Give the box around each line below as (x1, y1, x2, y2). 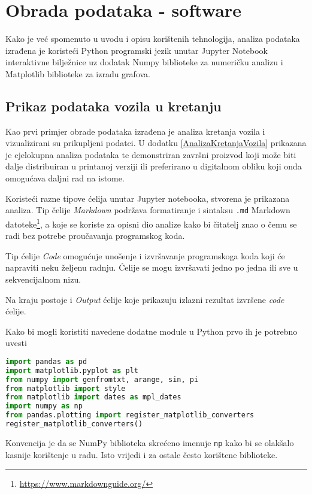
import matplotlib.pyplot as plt (5, 366, 138, 375)
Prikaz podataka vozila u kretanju (5, 96, 222, 115)
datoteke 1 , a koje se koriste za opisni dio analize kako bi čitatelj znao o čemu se (5, 216, 297, 230)
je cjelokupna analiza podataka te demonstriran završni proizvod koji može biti (5, 148, 296, 160)
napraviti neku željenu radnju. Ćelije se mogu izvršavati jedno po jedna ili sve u (5, 261, 298, 274)
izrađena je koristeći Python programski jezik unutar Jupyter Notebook (5, 44, 268, 56)
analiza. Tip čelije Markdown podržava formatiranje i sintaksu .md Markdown (5, 204, 290, 216)
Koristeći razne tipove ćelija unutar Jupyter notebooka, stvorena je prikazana (5, 192, 290, 204)
